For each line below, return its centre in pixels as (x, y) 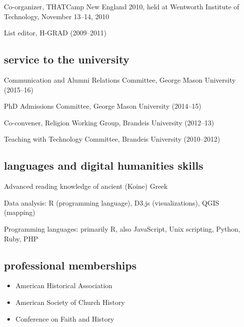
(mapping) (20, 212)
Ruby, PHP (21, 238)
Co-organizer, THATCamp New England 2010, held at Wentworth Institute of (122, 6)
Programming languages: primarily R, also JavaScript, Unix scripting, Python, (122, 228)
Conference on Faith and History (65, 318)
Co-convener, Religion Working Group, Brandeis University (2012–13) (109, 122)
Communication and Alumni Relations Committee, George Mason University (120, 79)
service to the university (67, 59)
